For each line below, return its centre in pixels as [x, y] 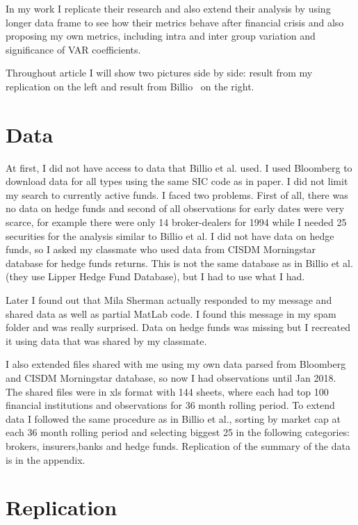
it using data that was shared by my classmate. [106, 340]
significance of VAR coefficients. [73, 49]
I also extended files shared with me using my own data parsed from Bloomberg [176, 364]
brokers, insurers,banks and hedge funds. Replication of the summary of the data [178, 445]
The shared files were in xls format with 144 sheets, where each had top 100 [167, 391]
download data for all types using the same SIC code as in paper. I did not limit [177, 181]
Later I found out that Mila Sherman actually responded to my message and [169, 300]
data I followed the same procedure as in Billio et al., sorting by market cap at [173, 418]
